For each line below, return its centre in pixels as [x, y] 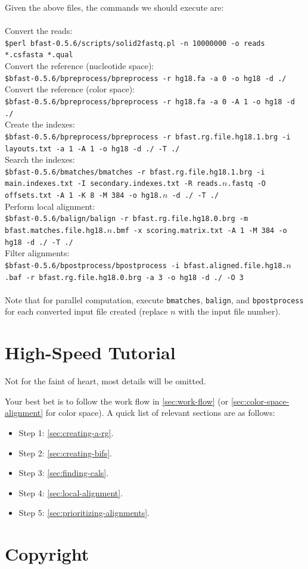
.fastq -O [246, 184]
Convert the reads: [39, 31]
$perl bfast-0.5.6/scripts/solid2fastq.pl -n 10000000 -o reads [135, 43]
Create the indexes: [40, 124]
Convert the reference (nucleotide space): [80, 66]
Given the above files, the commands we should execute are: [114, 7]
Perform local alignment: [50, 206]
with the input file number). [229, 311]
